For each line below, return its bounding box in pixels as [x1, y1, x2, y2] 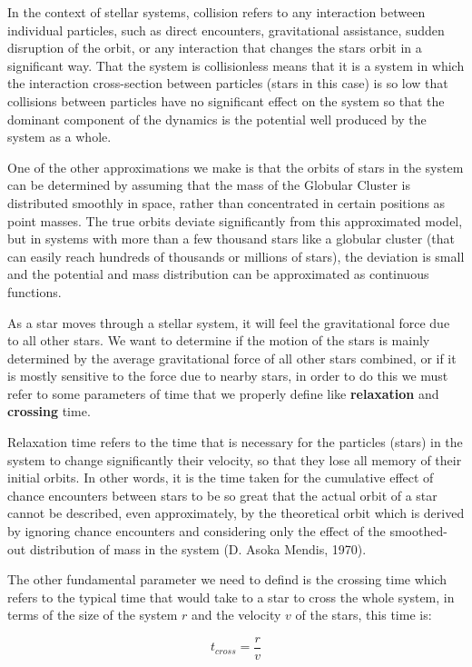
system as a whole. [7, 127, 112, 146]
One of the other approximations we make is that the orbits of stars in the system [7, 157, 464, 176]
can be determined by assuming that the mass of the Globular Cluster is [7, 175, 410, 194]
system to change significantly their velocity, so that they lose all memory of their [7, 450, 462, 469]
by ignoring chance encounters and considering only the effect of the [7, 522, 386, 541]
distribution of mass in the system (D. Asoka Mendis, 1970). [29, 539, 367, 558]
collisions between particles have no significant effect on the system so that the [7, 91, 445, 110]
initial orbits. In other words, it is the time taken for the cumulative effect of [7, 468, 434, 487]
